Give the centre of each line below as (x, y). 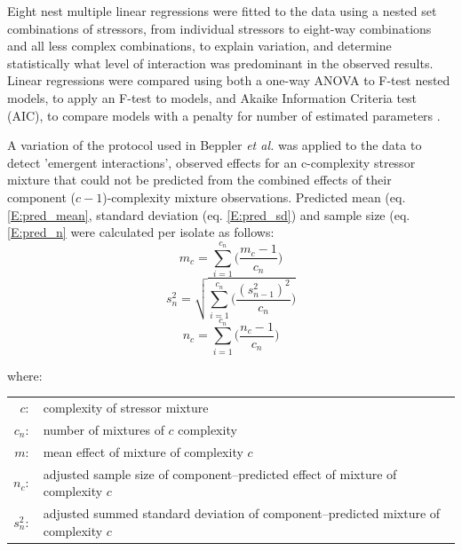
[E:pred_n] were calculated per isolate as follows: (141, 232)
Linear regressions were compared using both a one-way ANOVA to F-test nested (229, 80)
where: (25, 375)
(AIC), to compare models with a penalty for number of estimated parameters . (224, 115)
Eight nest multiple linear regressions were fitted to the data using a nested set (222, 11)
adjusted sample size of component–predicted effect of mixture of (220, 473)
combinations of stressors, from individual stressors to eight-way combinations (219, 28)
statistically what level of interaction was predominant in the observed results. (220, 63)
